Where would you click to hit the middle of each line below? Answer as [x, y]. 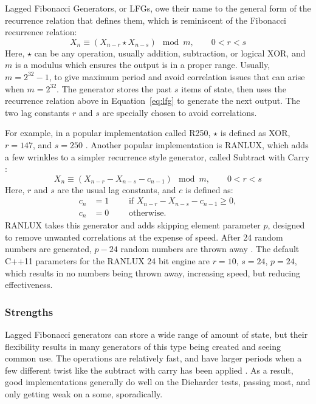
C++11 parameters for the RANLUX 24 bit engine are [107, 261]
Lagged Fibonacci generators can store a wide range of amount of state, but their [156, 334]
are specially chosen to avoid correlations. [180, 112]
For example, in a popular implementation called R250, [108, 133]
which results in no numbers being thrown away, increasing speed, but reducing [153, 272]
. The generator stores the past [114, 88]
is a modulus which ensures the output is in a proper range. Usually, [143, 65]
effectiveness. [29, 285]
